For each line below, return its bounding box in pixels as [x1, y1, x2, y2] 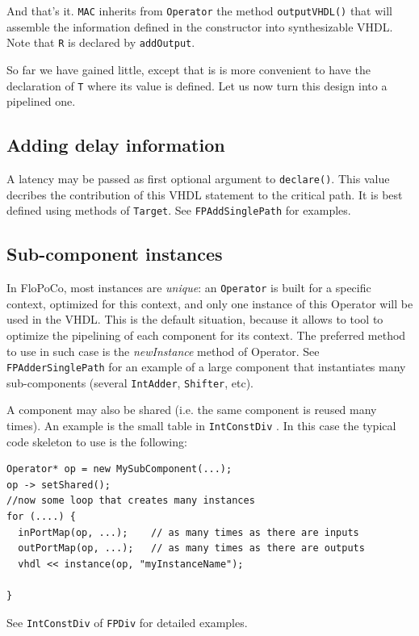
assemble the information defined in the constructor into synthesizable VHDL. [6, 18, 393, 35]
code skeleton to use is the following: [6, 433, 187, 450]
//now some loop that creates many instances [6, 495, 255, 507]
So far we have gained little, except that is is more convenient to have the [6, 61, 371, 77]
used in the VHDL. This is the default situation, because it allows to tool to [6, 311, 383, 328]
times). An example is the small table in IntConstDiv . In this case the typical [6, 417, 396, 433]
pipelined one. [6, 93, 76, 110]
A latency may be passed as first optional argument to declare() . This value [6, 169, 390, 186]
